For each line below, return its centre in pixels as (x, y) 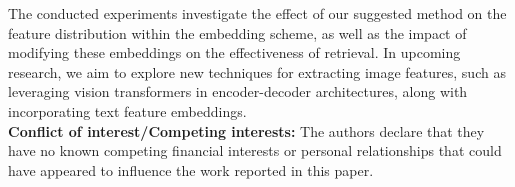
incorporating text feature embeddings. (127, 110)
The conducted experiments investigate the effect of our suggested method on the (257, 13)
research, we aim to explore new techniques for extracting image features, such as (257, 71)
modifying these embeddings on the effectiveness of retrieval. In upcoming (234, 52)
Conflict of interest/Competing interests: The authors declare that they (246, 130)
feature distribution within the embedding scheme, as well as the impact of (237, 32)
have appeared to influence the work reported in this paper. (191, 169)
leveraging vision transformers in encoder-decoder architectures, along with (238, 91)
